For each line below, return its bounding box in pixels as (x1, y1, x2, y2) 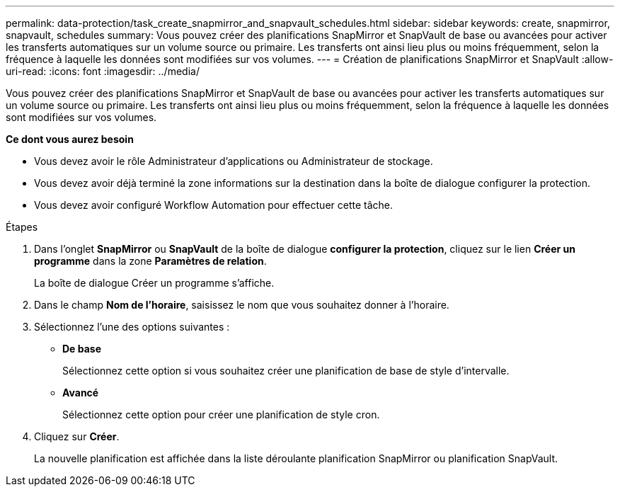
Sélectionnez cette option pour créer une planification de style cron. (62, 408, 380, 421)
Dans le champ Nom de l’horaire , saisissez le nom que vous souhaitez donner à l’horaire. (34, 299, 449, 311)
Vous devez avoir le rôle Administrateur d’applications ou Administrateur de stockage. (34, 155, 433, 167)
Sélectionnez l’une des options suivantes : (34, 321, 230, 333)
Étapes (6, 221, 38, 233)
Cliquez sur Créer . (34, 430, 120, 442)
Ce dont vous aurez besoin (6, 133, 134, 145)
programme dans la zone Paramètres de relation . (34, 255, 267, 267)
